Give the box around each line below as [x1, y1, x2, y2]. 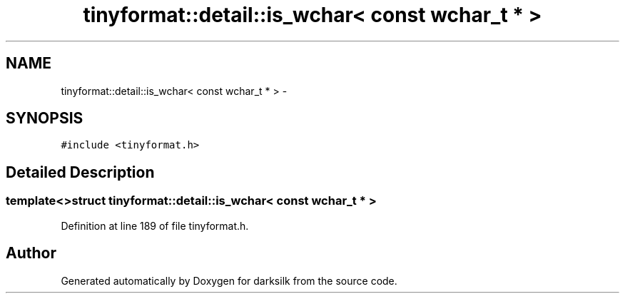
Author [6, 244, 56, 263]
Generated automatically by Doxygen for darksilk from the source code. [61, 274, 397, 287]
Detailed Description [6, 163, 155, 181]
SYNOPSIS [6, 109, 83, 128]
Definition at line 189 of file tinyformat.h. [61, 219, 249, 232]
